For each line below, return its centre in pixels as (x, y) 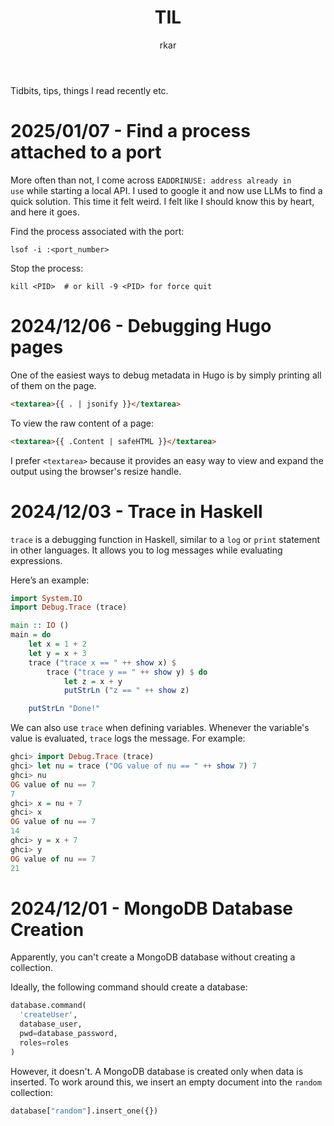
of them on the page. (53, 385)
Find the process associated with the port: (97, 231)
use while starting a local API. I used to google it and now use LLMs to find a (166, 190)
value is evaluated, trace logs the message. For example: (128, 738)
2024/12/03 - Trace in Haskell (136, 511)
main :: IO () (40, 626)
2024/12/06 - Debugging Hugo (141, 326)
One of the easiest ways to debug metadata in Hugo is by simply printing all (166, 375)
